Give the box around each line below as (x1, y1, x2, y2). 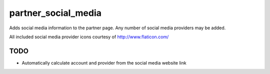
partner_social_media (9, 7, 102, 18)
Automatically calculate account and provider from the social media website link (21, 60, 187, 66)
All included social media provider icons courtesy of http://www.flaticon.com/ (9, 34, 169, 40)
